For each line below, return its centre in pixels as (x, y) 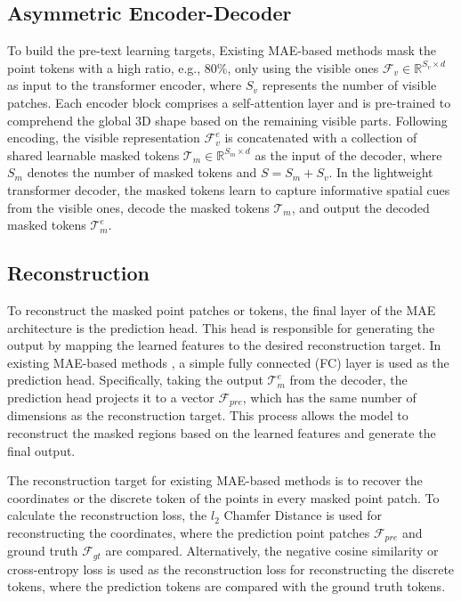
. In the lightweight (381, 172)
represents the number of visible (349, 85)
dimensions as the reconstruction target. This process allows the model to (208, 415)
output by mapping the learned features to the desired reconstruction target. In (224, 345)
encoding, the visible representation (104, 138)
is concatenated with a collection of (321, 138)
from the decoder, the (348, 380)
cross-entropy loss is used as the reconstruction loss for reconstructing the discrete (231, 569)
